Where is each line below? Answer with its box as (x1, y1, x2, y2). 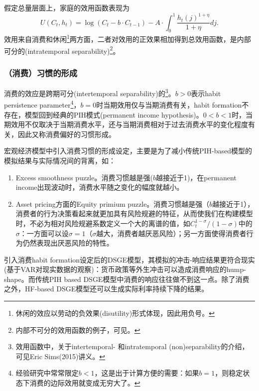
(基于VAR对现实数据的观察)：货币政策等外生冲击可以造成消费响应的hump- (4, 264, 246, 274)
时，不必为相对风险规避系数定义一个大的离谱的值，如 (15, 218, 190, 228)
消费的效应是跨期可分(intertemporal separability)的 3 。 (4, 87, 175, 98)
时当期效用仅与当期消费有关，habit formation (96, 99, 242, 110)
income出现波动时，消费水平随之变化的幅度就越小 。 (15, 182, 184, 192)
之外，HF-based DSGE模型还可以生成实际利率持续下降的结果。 (4, 283, 209, 294)
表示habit (191, 88, 221, 98)
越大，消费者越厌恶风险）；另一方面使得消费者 (96, 228, 247, 238)
